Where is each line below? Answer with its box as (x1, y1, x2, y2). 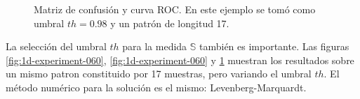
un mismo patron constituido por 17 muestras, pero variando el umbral (6, 66, 312, 81)
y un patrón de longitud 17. (110, 15, 229, 30)
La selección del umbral (6, 39, 107, 54)
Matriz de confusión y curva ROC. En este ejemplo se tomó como (34, 2, 316, 16)
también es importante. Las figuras (199, 39, 349, 54)
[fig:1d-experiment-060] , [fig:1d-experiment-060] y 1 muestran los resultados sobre (6, 52, 354, 67)
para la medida (122, 39, 187, 54)
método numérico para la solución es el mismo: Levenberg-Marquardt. (6, 79, 307, 94)
